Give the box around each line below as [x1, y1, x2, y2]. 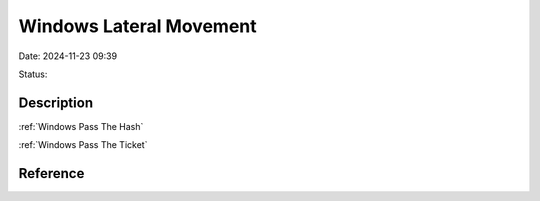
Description [18, 94, 94, 111]
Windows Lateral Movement [18, 15, 257, 37]
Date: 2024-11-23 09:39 [18, 50, 118, 62]
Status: [18, 68, 48, 80]
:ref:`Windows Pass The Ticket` [18, 139, 148, 151]
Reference [18, 165, 85, 182]
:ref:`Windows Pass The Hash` [18, 120, 144, 132]
